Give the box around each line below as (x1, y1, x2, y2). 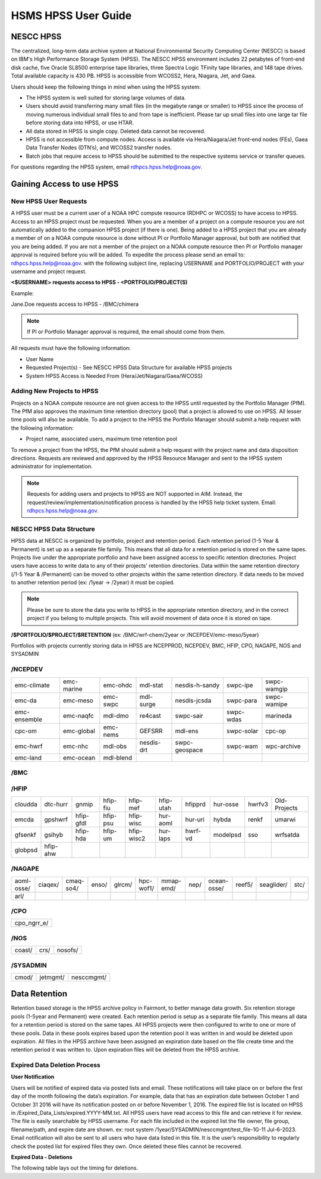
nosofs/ (56, 946, 78, 955)
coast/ (14, 946, 33, 955)
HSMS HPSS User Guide (11, 9, 132, 22)
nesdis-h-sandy (175, 681, 220, 689)
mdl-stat (139, 681, 163, 689)
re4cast (139, 711, 162, 720)
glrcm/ (114, 880, 133, 889)
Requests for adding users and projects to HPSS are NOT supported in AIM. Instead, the (27, 490, 243, 498)
